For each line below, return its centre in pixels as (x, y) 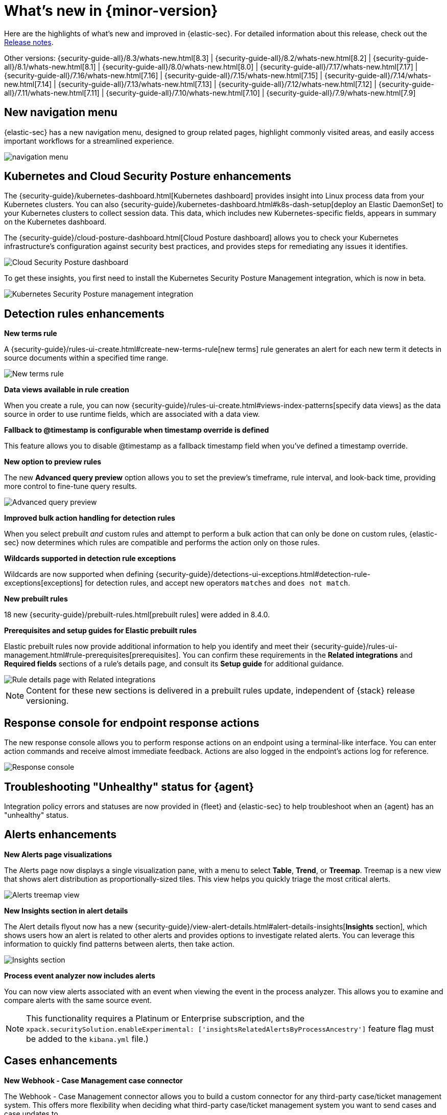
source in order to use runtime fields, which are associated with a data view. (132, 414)
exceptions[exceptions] (43, 583)
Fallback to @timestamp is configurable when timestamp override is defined (137, 430)
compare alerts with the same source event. (78, 1000)
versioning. (48, 701)
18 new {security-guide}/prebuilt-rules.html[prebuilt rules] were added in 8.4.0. (137, 615)
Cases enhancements (61, 1061)
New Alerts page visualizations (58, 854)
